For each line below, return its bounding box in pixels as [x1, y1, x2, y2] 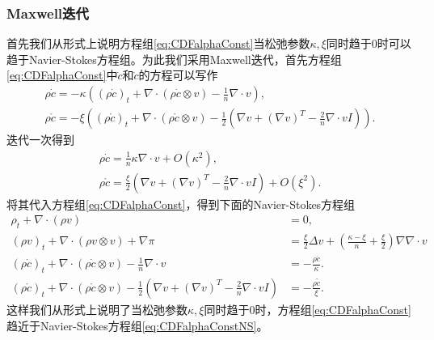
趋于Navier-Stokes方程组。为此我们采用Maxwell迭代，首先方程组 [6, 50, 342, 67]
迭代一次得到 [6, 131, 74, 148]
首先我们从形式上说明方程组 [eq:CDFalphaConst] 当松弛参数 [6, 35, 310, 52]
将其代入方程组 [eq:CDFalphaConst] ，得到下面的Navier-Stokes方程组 [6, 195, 356, 212]
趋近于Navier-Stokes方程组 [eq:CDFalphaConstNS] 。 [6, 317, 268, 334]
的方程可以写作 [138, 66, 218, 83]
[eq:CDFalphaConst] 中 [6, 66, 118, 83]
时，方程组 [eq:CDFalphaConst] [255, 300, 411, 317]
